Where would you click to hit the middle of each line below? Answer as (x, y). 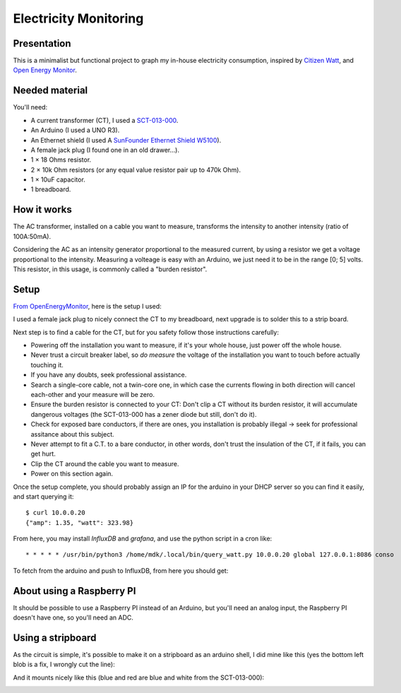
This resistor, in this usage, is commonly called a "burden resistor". (110, 269)
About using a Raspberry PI (74, 591)
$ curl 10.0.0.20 (55, 513)
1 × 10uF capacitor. (58, 179)
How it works (42, 209)
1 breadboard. (51, 189)
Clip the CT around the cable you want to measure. (105, 463)
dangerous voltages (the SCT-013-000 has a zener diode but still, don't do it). (144, 414)
